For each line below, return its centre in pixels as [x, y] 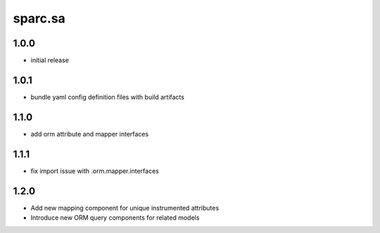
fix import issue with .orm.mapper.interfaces [95, 171]
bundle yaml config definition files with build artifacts [107, 97]
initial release [50, 61]
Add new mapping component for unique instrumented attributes [125, 208]
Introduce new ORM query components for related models [115, 218]
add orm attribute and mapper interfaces [90, 134]
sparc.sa [39, 18]
